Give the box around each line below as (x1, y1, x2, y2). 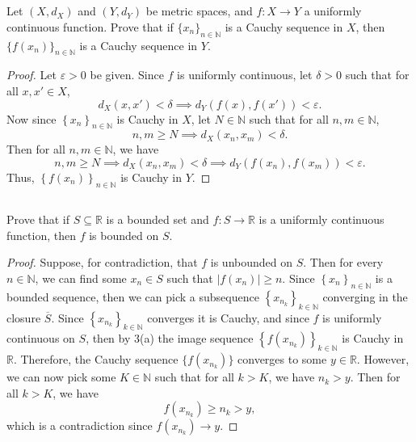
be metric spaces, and (145, 2, 253, 19)
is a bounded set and (106, 211, 209, 228)
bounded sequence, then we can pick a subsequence (6, 288, 259, 305)
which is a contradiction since (6, 417, 153, 434)
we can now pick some (6, 368, 116, 385)
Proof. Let (6, 66, 57, 83)
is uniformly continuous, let (177, 66, 313, 83)
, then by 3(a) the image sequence (86, 330, 254, 347)
